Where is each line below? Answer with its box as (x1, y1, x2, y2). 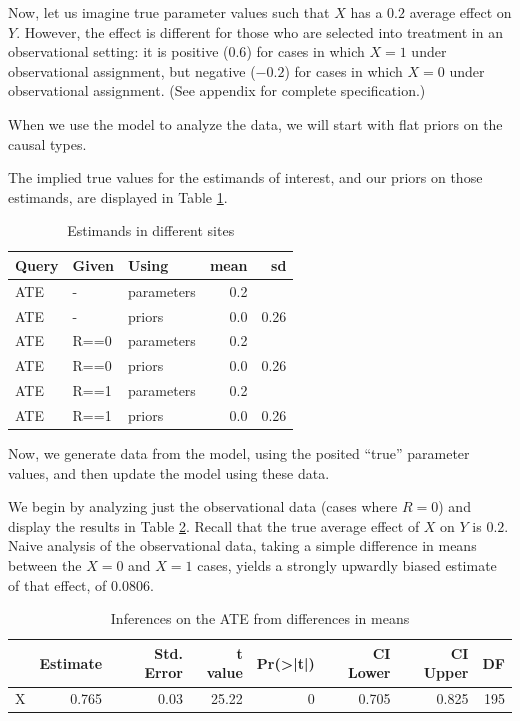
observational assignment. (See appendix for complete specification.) (8, 80, 426, 101)
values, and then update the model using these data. (8, 462, 330, 483)
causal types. (8, 133, 87, 154)
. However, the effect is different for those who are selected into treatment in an (16, 21, 503, 42)
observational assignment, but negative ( (8, 60, 256, 81)
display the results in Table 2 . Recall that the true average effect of (8, 515, 420, 536)
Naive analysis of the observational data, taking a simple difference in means (8, 535, 477, 556)
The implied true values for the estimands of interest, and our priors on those (8, 167, 483, 188)
